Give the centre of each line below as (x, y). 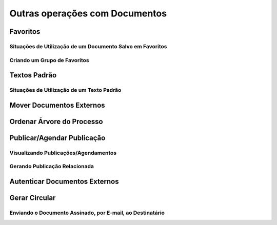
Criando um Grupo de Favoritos (49, 60)
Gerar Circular (33, 198)
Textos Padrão (33, 75)
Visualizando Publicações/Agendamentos (63, 153)
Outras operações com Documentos (88, 13)
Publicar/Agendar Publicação (57, 138)
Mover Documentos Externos (57, 105)
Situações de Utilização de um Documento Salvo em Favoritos (88, 46)
